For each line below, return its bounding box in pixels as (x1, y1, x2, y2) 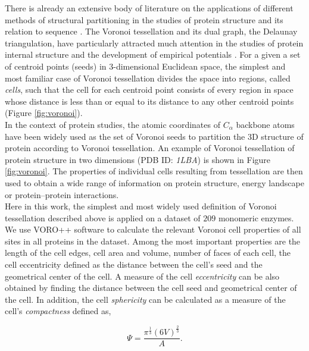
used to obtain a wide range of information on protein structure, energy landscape (5, 176, 304, 189)
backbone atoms (236, 118, 295, 130)
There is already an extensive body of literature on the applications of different (5, 2, 294, 14)
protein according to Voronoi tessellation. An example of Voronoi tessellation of (5, 142, 295, 154)
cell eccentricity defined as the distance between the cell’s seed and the (5, 258, 263, 271)
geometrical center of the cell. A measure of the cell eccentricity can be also (5, 269, 280, 282)
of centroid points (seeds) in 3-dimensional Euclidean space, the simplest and (5, 59, 286, 72)
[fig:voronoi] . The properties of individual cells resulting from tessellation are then (5, 165, 303, 177)
